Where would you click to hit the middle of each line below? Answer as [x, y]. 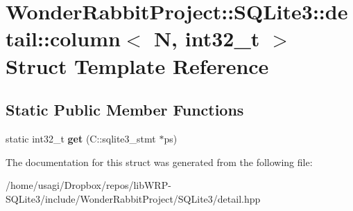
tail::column [63, 38]
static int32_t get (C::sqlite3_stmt [81, 138]
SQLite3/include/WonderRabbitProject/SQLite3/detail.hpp [133, 198]
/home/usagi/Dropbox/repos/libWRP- [88, 185]
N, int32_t [207, 38]
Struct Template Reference [137, 65]
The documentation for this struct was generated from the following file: [159, 162]
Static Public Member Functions [125, 110]
